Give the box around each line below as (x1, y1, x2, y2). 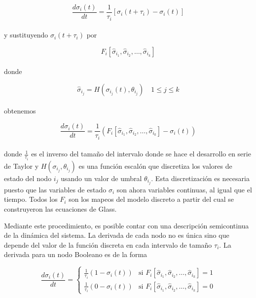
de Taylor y (4, 160, 39, 171)
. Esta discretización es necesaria (151, 173, 250, 183)
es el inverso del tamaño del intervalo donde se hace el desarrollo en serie (31, 149, 251, 159)
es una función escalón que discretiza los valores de (78, 160, 232, 171)
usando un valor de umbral (61, 173, 142, 183)
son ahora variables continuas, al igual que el (116, 184, 252, 194)
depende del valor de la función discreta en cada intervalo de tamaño (4, 239, 212, 250)
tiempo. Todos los (4, 194, 58, 204)
